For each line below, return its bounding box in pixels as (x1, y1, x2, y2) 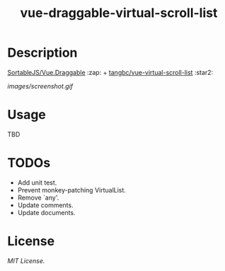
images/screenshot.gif (7, 81, 74, 90)
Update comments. (17, 200, 74, 209)
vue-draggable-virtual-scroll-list (20, 5, 218, 21)
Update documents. (17, 208, 76, 217)
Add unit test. (17, 178, 57, 187)
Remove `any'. (17, 193, 59, 202)
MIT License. (7, 256, 45, 265)
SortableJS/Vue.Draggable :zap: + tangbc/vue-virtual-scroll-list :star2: (7, 68, 214, 76)
